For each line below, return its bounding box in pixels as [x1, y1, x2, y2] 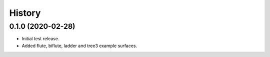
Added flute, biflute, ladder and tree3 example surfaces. [21, 43, 137, 49]
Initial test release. [21, 36, 59, 42]
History [9, 7, 41, 18]
